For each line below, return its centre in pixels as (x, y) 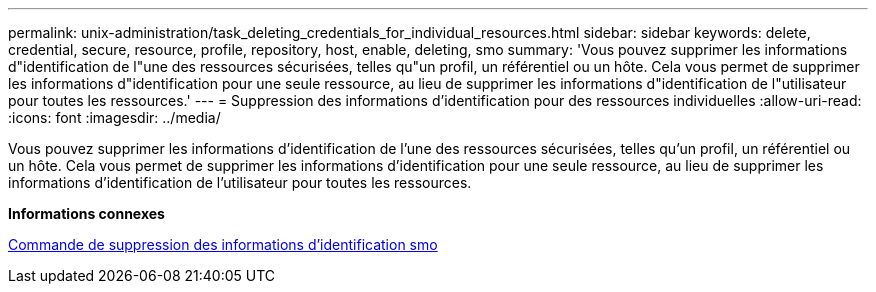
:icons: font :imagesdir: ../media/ (114, 117)
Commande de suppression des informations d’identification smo (223, 244)
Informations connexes (86, 213)
